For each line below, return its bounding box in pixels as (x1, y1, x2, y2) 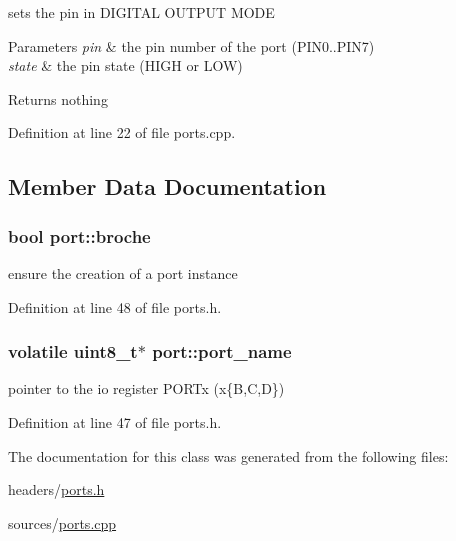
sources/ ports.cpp (8, 512, 117, 533)
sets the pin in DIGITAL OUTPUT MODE (8, 2, 275, 22)
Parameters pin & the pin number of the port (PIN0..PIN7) (8, 35, 375, 56)
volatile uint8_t (8, 339, 138, 364)
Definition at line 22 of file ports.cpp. (8, 122, 236, 143)
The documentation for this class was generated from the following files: (8, 445, 449, 466)
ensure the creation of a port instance (8, 262, 238, 283)
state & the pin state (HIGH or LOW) (8, 55, 243, 76)
